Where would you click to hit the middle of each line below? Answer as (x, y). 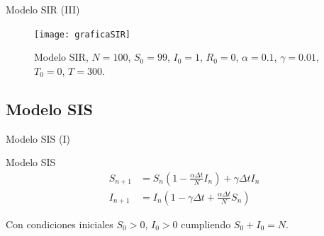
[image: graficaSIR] (83, 34)
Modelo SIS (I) (38, 138)
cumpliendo (206, 224)
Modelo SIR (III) (43, 9)
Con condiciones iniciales (60, 224)
